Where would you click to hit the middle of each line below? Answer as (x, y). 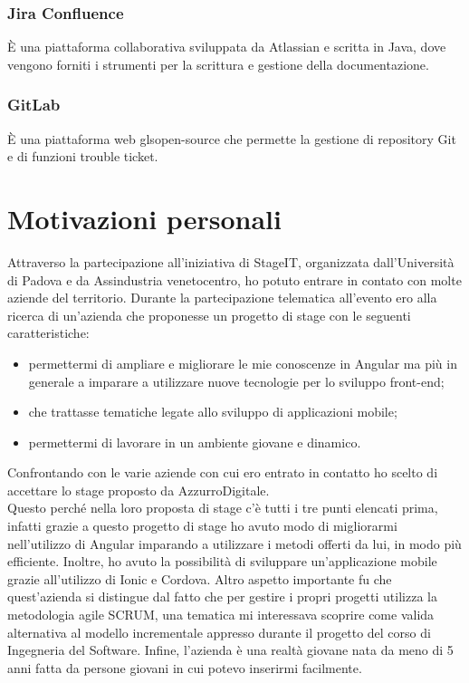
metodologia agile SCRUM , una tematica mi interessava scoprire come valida (221, 615)
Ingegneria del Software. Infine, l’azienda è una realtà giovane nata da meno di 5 (230, 650)
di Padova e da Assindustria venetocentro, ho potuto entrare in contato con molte (234, 279)
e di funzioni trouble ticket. (83, 156)
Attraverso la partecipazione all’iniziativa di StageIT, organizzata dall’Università (231, 261)
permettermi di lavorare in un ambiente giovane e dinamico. (195, 442)
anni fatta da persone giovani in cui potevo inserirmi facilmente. (185, 667)
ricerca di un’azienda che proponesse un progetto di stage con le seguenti (209, 315)
